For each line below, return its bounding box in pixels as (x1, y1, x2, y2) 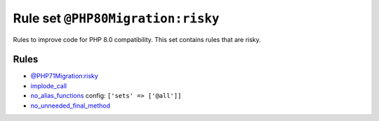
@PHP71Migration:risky (30, 72, 98, 80)
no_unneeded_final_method (30, 101, 111, 110)
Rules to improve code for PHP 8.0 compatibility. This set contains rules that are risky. (13, 35, 261, 43)
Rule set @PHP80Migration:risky (13, 10, 220, 26)
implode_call (30, 81, 67, 90)
